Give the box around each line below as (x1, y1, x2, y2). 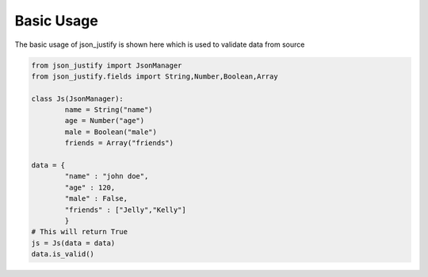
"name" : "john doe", (64, 171, 149, 181)
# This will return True (31, 227, 128, 237)
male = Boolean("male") (64, 127, 158, 137)
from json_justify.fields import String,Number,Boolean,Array (31, 71, 278, 81)
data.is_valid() (31, 250, 95, 259)
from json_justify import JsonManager (31, 60, 182, 70)
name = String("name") (64, 106, 154, 114)
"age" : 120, (64, 183, 116, 192)
